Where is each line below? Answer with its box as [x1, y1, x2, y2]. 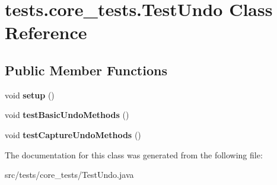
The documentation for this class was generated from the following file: [5, 148, 263, 161]
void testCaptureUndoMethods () [5, 128, 141, 141]
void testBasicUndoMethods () [5, 109, 129, 121]
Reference [5, 20, 87, 44]
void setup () [5, 88, 55, 101]
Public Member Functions [5, 60, 167, 79]
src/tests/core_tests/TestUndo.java [5, 168, 134, 181]
